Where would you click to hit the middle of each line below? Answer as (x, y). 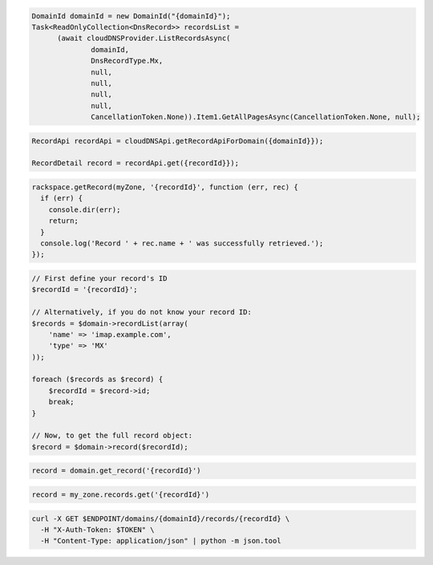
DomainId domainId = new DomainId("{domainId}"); (131, 16)
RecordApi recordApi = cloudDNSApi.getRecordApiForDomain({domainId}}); (178, 141)
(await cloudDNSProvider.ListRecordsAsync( (144, 39)
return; (64, 221)
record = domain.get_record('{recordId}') (116, 471)
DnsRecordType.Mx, (127, 61)
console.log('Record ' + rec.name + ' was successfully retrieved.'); (182, 244)
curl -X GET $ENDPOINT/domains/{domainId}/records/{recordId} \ (161, 518)
